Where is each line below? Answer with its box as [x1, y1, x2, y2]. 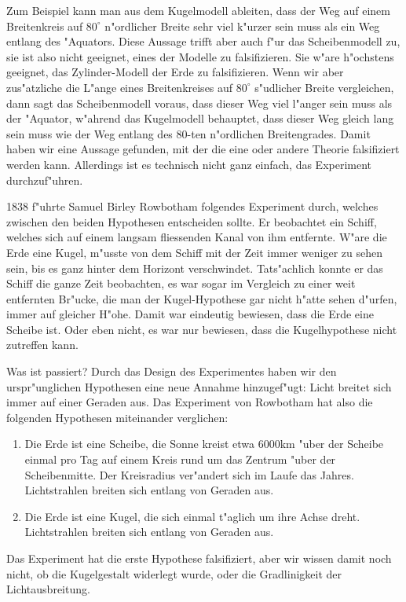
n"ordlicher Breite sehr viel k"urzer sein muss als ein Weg [104, 17, 380, 34]
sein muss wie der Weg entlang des [6, 125, 173, 141]
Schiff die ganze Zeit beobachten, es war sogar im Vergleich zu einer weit [6, 275, 356, 292]
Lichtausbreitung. [6, 581, 90, 597]
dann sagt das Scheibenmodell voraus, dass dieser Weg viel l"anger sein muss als [6, 94, 393, 111]
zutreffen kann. [6, 336, 79, 353]
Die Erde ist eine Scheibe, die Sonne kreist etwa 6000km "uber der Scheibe [24, 435, 384, 452]
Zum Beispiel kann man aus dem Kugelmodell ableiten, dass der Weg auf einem [6, 2, 390, 18]
